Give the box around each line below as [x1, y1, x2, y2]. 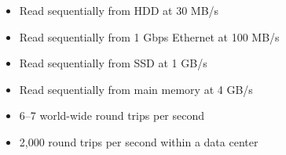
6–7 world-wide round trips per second [19, 107, 205, 124]
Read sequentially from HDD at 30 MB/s [19, 2, 219, 18]
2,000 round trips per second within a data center [19, 133, 258, 150]
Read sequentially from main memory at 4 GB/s [19, 81, 253, 97]
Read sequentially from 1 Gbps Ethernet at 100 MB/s [19, 28, 280, 45]
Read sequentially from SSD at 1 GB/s [19, 55, 207, 71]
